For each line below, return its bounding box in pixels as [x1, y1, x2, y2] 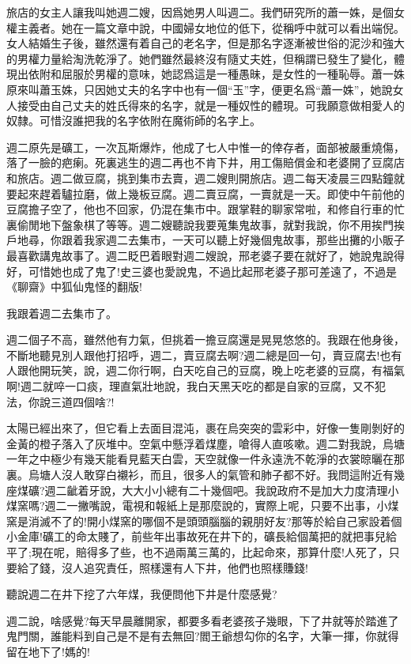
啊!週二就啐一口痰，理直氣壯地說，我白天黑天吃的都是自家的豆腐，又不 [6, 378, 375, 394]
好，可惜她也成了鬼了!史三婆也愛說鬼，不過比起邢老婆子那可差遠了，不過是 [6, 262, 397, 279]
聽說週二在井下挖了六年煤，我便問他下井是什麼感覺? [6, 586, 277, 602]
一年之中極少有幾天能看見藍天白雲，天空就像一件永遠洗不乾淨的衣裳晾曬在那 [6, 451, 405, 467]
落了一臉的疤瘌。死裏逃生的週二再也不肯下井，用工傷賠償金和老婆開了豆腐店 [6, 154, 405, 171]
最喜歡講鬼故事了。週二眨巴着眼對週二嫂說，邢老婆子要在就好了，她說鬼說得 [6, 247, 405, 263]
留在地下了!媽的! [6, 643, 90, 659]
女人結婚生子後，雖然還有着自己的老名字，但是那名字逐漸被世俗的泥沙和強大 [6, 35, 405, 51]
